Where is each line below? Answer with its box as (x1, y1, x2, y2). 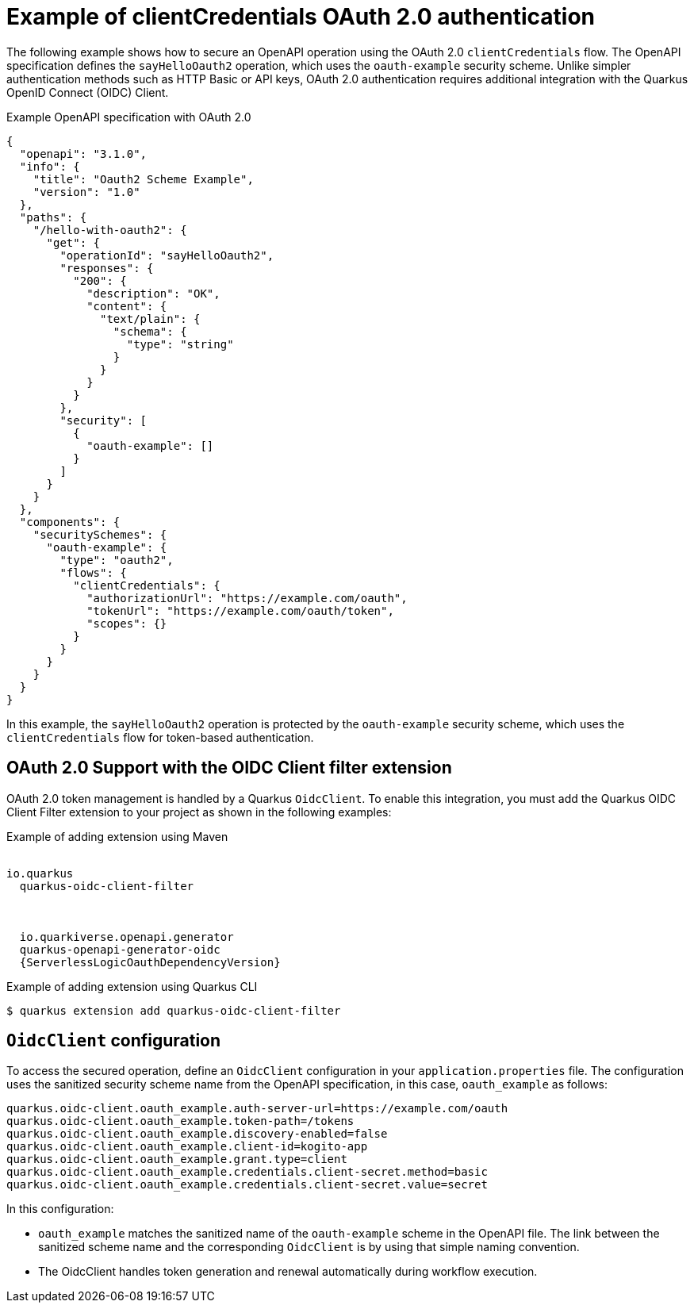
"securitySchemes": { (33, 528, 167, 541)
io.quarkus (6, 866, 74, 880)
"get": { (46, 236, 101, 249)
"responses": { (59, 261, 154, 274)
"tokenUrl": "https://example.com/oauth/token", (86, 604, 394, 617)
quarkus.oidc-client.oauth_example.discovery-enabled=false (6, 1127, 388, 1141)
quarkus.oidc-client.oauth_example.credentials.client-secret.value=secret (6, 1178, 488, 1192)
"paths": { (19, 210, 87, 224)
